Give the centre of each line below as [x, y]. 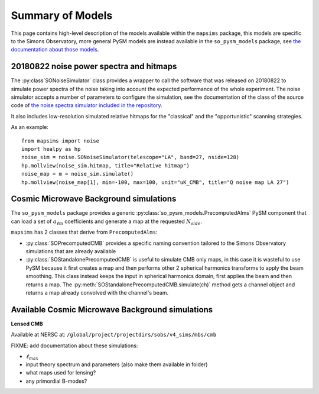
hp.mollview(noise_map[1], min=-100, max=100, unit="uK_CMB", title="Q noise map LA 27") [155, 182]
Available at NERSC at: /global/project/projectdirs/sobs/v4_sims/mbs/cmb [114, 335]
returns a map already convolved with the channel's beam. [97, 292]
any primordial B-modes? [56, 381]
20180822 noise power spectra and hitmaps [94, 67]
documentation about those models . [55, 50]
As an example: [30, 127]
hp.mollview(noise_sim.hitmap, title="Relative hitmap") [106, 165]
